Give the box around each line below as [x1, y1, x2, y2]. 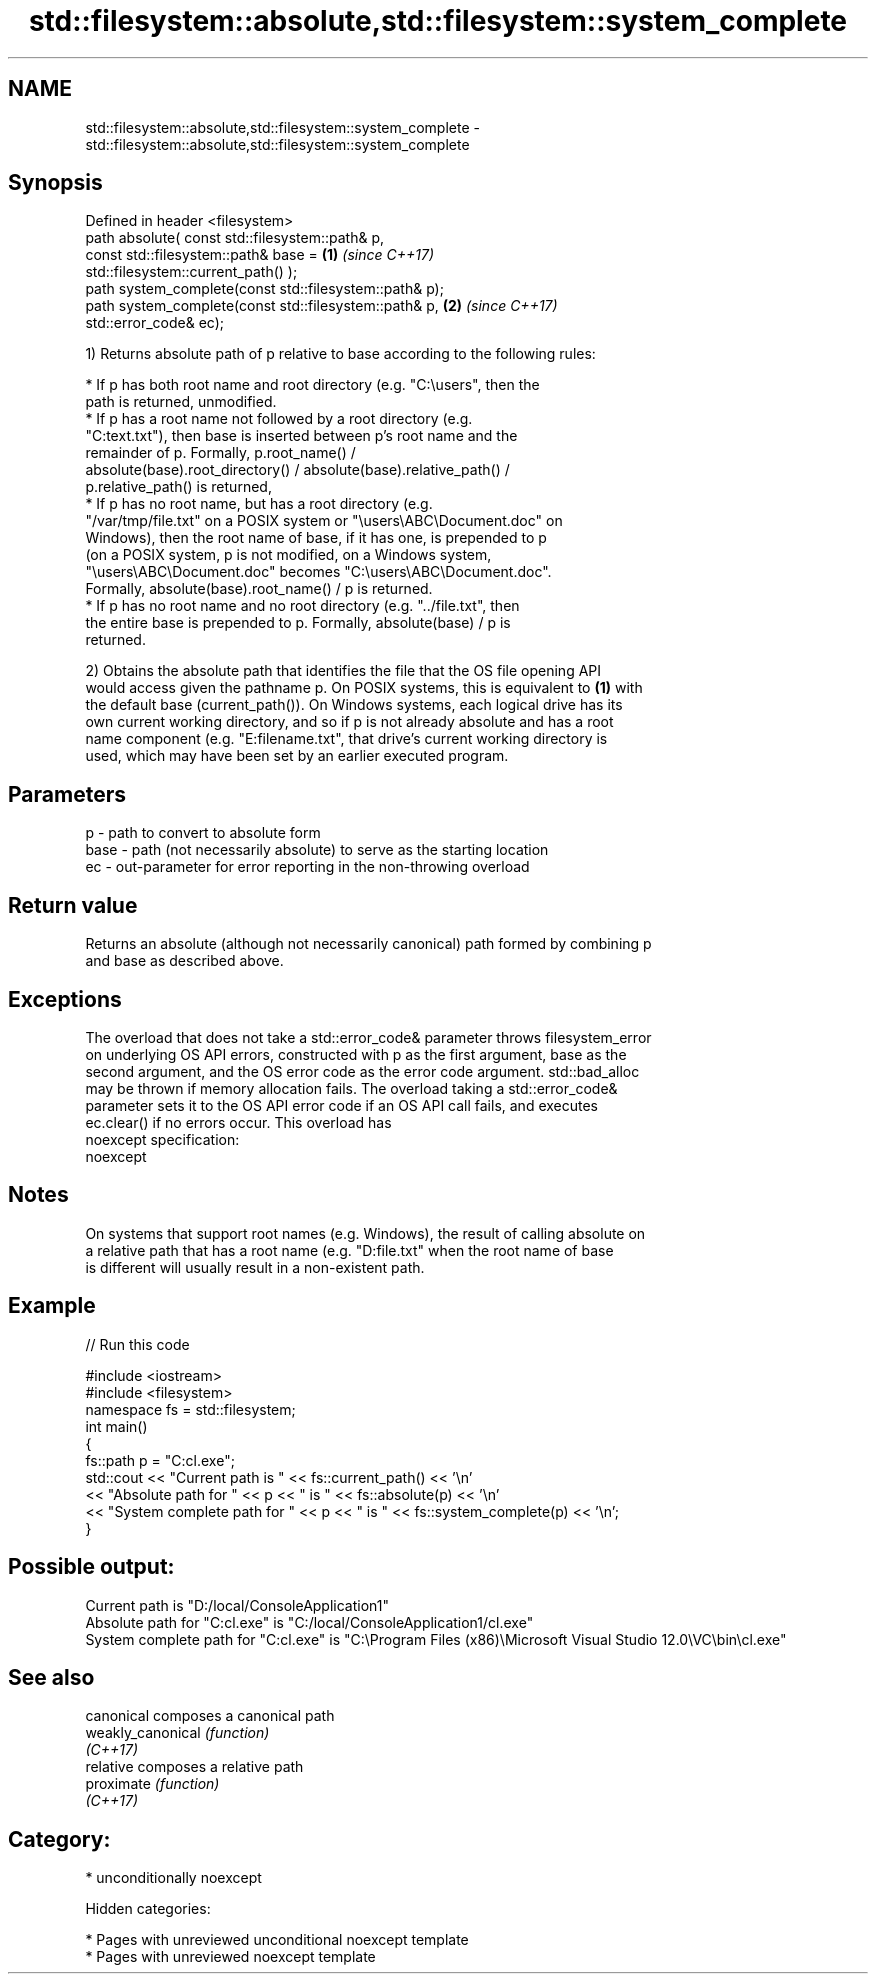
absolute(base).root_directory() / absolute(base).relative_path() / [85, 461, 510, 479]
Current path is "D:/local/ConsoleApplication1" [85, 1596, 390, 1614]
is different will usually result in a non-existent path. [85, 1258, 425, 1276]
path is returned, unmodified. [85, 393, 277, 411]
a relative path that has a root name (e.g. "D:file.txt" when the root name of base [85, 1241, 614, 1259]
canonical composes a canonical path [85, 1707, 335, 1725]
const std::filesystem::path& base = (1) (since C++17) [85, 246, 434, 264]
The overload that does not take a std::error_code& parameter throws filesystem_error [85, 1028, 652, 1046]
